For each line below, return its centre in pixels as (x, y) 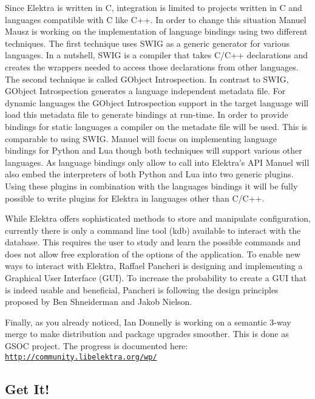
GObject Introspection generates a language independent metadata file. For (145, 91)
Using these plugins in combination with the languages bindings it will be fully (151, 186)
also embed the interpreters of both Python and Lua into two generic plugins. (149, 174)
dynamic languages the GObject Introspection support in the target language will (157, 102)
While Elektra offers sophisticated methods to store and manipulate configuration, (158, 218)
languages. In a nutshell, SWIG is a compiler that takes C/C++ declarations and (157, 55)
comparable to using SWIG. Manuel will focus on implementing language (141, 138)
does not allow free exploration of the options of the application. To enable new (153, 254)
